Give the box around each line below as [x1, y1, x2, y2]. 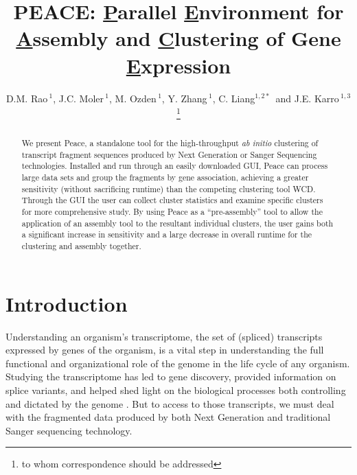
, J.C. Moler [53, 91, 104, 105]
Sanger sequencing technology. [5, 423, 133, 437]
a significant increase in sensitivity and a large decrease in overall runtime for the [21, 229, 312, 240]
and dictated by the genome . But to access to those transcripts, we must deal [5, 396, 334, 410]
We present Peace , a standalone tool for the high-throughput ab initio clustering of [21, 137, 319, 149]
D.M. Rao [5, 91, 48, 105]
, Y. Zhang [161, 91, 207, 105]
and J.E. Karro [275, 91, 339, 105]
